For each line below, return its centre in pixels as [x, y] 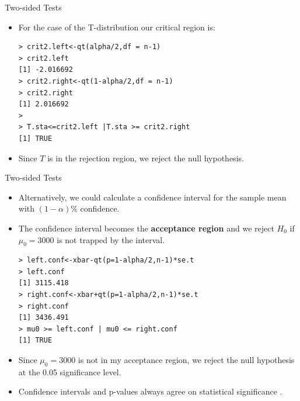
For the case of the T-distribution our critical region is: [117, 27]
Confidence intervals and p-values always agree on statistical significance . [150, 391]
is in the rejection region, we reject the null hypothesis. [146, 158]
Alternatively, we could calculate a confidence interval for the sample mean [152, 197]
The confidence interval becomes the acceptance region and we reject [146, 228]
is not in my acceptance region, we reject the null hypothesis [186, 360]
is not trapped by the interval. [111, 239]
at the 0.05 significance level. [70, 371]
